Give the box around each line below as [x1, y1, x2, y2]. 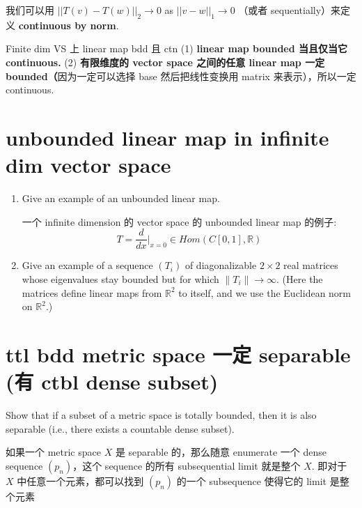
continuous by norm [18, 17, 116, 32]
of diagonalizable [184, 258, 257, 272]
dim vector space [6, 151, 171, 179]
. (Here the [276, 271, 323, 286]
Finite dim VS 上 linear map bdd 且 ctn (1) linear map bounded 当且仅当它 [6, 41, 348, 56]
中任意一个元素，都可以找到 [17, 473, 144, 488]
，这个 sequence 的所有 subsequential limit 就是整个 [72, 458, 301, 472]
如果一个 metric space [6, 445, 101, 459]
